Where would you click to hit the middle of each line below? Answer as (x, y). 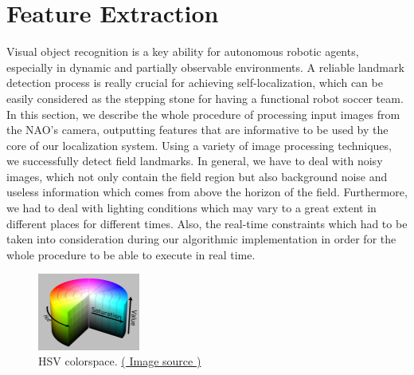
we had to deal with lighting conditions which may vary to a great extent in (191, 208)
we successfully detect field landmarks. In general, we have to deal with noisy (195, 161)
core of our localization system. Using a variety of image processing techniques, (199, 145)
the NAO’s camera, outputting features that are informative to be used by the (197, 130)
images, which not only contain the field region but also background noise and (197, 176)
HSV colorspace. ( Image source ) (120, 361)
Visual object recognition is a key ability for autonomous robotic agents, (183, 51)
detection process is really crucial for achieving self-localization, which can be (195, 83)
